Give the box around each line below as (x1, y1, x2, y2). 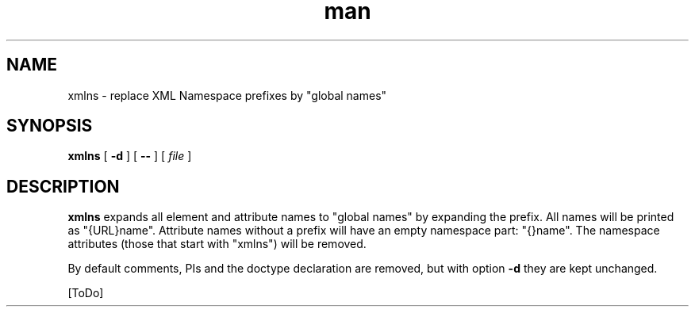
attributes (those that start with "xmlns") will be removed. (67, 237, 367, 251)
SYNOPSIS (6, 116, 93, 136)
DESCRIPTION (6, 176, 120, 197)
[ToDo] (67, 286, 104, 300)
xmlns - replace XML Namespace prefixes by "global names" (67, 88, 387, 102)
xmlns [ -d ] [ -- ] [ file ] (67, 149, 192, 163)
